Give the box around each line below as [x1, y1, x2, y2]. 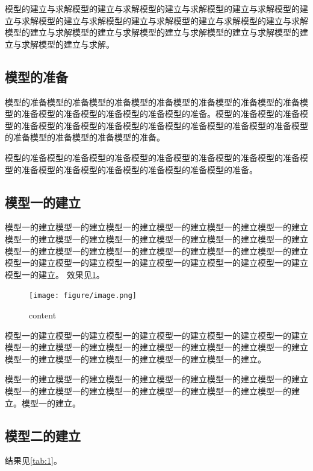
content [29, 308, 57, 321]
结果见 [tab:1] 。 [5, 454, 62, 467]
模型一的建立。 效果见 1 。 [5, 268, 105, 280]
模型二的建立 [5, 426, 81, 444]
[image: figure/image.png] [29, 291, 137, 300]
